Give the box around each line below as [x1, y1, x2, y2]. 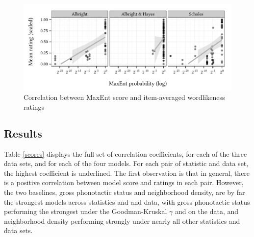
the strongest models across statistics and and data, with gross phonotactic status [4, 196, 250, 207]
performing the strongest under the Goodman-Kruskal [4, 206, 167, 216]
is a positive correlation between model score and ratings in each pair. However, [4, 177, 244, 188]
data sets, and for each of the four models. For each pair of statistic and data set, [4, 158, 249, 168]
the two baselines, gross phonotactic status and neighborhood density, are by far [4, 187, 245, 197]
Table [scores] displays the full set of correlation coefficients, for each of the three [4, 148, 247, 159]
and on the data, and [175, 206, 239, 216]
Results [4, 125, 42, 141]
